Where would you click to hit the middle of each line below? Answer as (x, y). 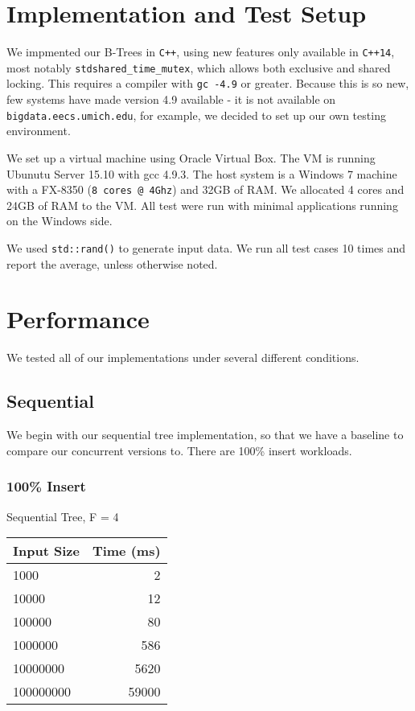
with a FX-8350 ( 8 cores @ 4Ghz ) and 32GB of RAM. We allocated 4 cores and (205, 189)
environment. (39, 131)
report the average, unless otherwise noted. (112, 263)
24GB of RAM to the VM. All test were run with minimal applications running (202, 205)
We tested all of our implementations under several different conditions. (183, 358)
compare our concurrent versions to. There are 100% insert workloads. (179, 450)
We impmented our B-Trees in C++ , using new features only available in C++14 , (201, 52)
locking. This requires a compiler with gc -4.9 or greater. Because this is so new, (208, 83)
